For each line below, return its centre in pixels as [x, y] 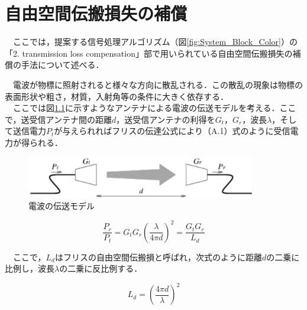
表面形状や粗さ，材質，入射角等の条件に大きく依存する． [117, 96]
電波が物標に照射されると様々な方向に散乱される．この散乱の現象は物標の [158, 84]
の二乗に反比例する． [101, 268]
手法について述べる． [62, 65]
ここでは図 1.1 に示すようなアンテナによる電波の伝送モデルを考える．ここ [154, 108]
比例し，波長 [30, 268]
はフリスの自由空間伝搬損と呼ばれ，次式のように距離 [158, 257]
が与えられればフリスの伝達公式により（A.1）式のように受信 [172, 131]
